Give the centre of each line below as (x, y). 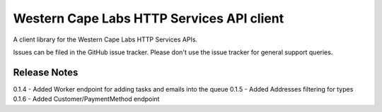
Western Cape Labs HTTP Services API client (149, 18)
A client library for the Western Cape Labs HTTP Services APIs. (105, 39)
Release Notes (46, 72)
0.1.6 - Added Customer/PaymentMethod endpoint (86, 99)
